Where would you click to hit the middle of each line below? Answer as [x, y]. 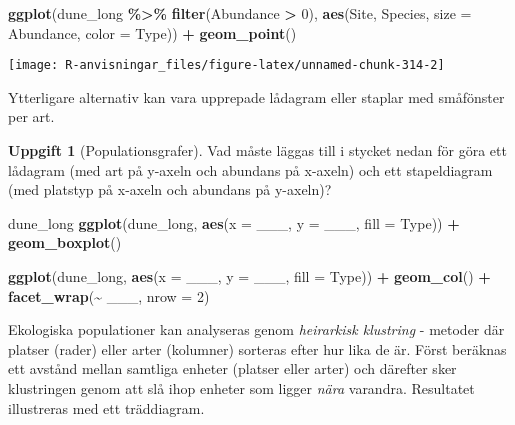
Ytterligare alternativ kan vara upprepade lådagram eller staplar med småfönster [256, 96]
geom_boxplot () [65, 242]
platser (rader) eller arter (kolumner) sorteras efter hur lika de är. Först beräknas [257, 348]
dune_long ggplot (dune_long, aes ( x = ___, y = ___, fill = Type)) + [234, 222]
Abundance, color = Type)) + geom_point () [152, 32]
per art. [31, 116]
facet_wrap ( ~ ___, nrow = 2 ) [109, 295]
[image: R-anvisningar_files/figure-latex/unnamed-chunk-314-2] [226, 65]
